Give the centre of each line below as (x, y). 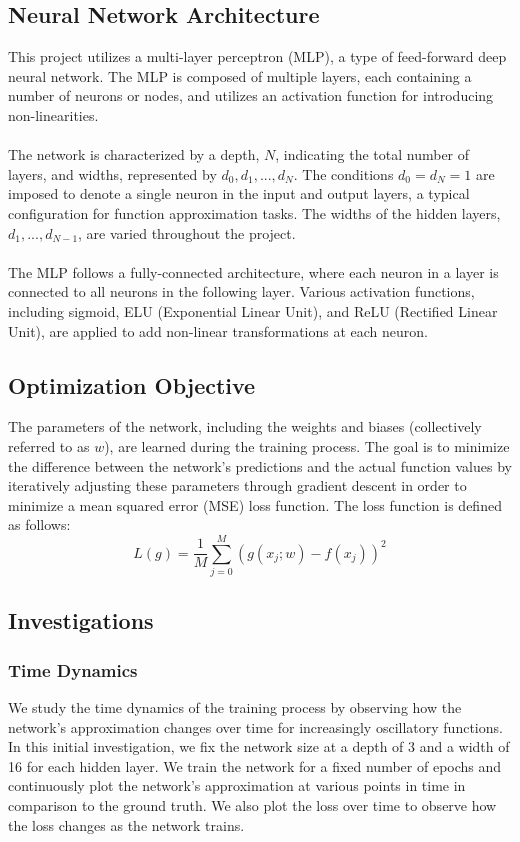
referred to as (49, 445)
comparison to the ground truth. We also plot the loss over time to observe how (252, 804)
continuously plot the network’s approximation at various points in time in (237, 785)
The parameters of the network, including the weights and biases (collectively (245, 426)
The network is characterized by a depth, (134, 154)
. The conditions (343, 173)
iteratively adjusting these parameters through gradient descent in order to (237, 485)
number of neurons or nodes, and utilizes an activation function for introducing (251, 95)
